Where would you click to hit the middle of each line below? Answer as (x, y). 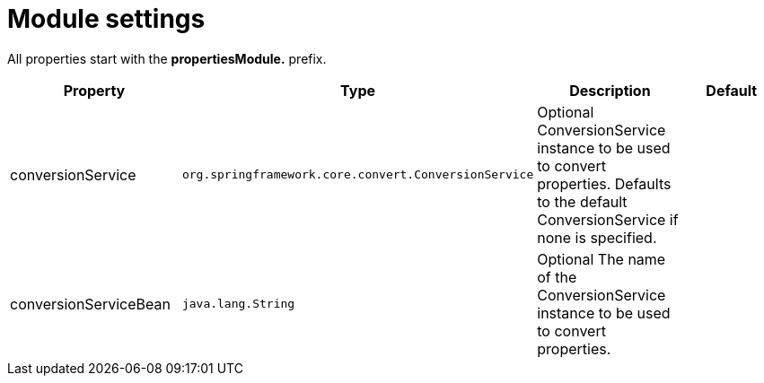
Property (94, 90)
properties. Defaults (604, 183)
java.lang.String (238, 304)
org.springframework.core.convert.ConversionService (358, 175)
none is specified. (597, 237)
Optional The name (602, 259)
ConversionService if (608, 219)
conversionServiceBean (90, 304)
